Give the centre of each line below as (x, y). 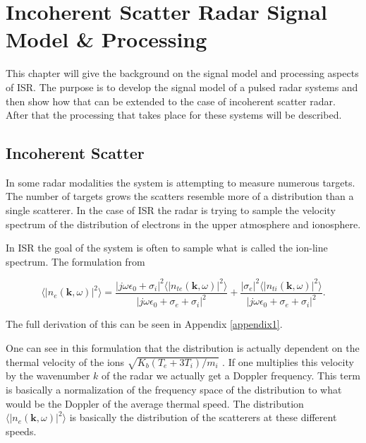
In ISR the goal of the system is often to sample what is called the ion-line (167, 248)
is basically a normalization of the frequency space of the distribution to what (174, 389)
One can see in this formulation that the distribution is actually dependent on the (183, 347)
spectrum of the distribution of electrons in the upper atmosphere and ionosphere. (183, 224)
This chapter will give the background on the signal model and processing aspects (182, 73)
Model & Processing (106, 39)
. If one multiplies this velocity (288, 361)
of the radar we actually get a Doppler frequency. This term (231, 376)
